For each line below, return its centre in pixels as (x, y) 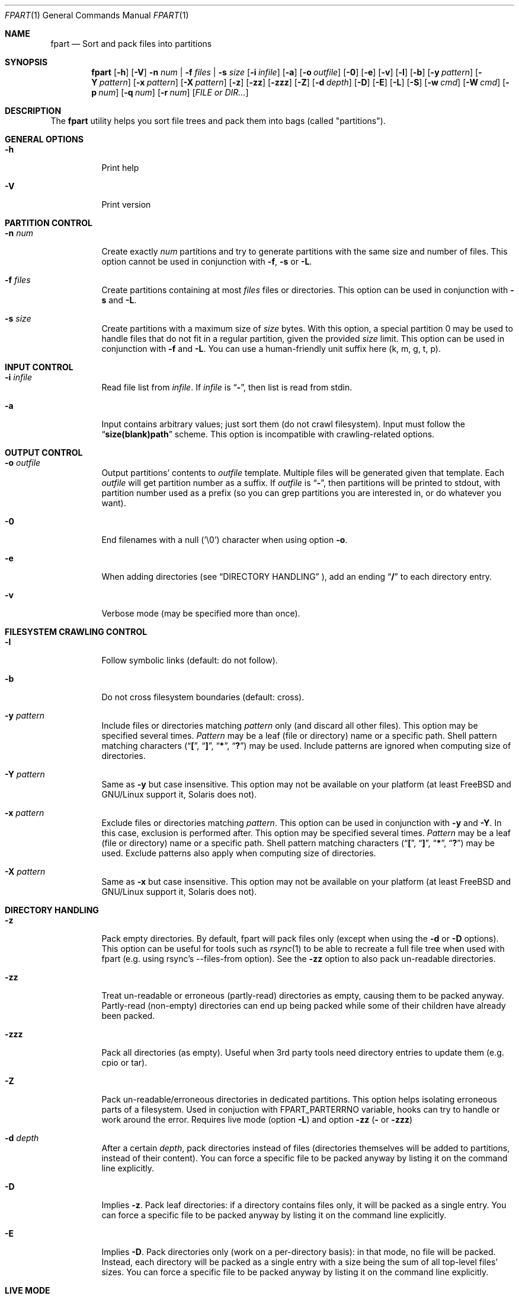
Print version (126, 204)
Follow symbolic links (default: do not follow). (190, 660)
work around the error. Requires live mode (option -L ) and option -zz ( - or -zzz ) (257, 1119)
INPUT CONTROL (39, 367)
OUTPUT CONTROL (44, 452)
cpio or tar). (124, 1062)
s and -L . (119, 300)
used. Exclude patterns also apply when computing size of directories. (239, 853)
